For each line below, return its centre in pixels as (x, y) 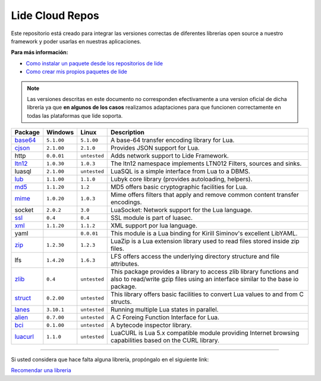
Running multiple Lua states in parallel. (164, 310)
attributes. (125, 264)
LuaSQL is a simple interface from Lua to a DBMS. (180, 171)
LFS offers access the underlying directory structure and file (195, 257)
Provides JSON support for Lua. (155, 148)
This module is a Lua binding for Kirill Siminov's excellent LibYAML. (204, 234)
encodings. (126, 202)
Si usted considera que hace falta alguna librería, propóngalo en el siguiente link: (110, 360)
